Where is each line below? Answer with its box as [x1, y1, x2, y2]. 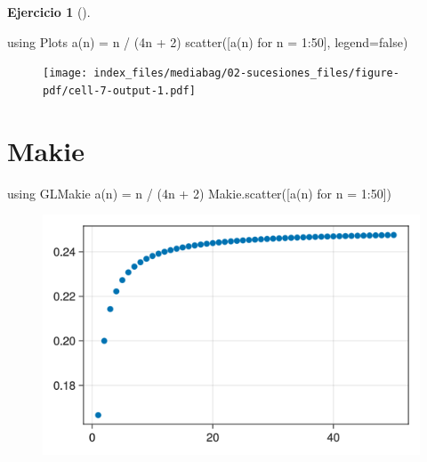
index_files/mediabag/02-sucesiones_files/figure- [93, 67, 399, 80]
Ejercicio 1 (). [7, 3, 91, 20]
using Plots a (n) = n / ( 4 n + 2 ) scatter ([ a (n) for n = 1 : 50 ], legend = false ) [7, 32, 408, 51]
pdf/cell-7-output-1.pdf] [43, 84, 196, 97]
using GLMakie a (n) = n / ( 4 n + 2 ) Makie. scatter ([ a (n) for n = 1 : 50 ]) [7, 183, 391, 202]
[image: [43, 67, 88, 80]
